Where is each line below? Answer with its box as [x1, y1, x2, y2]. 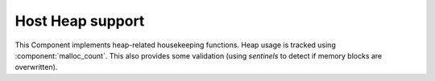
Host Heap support [14, 12, 145, 30]
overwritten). [14, 63, 58, 72]
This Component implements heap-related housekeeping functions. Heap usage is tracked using [14, 40, 336, 50]
